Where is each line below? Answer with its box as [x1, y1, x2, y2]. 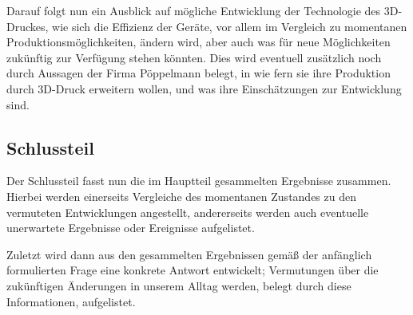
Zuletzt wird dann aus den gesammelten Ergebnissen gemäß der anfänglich [6, 246, 372, 262]
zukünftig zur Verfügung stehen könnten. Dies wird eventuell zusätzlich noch [6, 49, 382, 65]
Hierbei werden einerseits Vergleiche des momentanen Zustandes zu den [6, 187, 356, 204]
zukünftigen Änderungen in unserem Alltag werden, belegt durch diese [6, 277, 351, 293]
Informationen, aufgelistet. [6, 293, 136, 309]
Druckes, [6, 18, 49, 34]
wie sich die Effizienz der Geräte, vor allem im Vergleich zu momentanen [52, 18, 407, 34]
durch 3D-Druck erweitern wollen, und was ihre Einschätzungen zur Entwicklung [6, 80, 402, 96]
